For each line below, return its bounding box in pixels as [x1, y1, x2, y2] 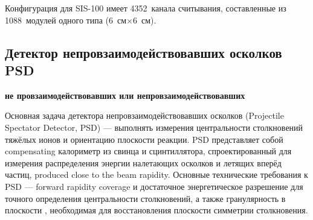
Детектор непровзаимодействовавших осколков [5, 43, 282, 61]
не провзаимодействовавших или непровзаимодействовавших [5, 89, 245, 101]
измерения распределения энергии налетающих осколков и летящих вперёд [5, 156, 282, 169]
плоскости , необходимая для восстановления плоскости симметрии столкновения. [5, 204, 308, 216]
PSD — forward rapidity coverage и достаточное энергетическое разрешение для [5, 180, 303, 192]
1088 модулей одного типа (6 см [5, 13, 127, 26]
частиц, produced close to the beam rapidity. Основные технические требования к [5, 168, 308, 181]
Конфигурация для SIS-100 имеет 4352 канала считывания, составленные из [5, 2, 286, 14]
